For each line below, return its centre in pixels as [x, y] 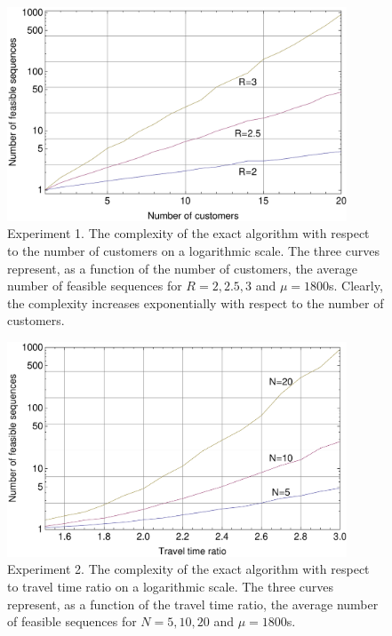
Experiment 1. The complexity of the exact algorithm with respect [188, 233]
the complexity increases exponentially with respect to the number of [196, 302]
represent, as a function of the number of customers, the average [183, 268]
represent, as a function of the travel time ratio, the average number [193, 604]
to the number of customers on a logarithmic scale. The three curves [193, 250]
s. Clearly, [356, 286]
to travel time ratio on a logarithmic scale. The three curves [171, 586]
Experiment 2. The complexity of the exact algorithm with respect [188, 569]
